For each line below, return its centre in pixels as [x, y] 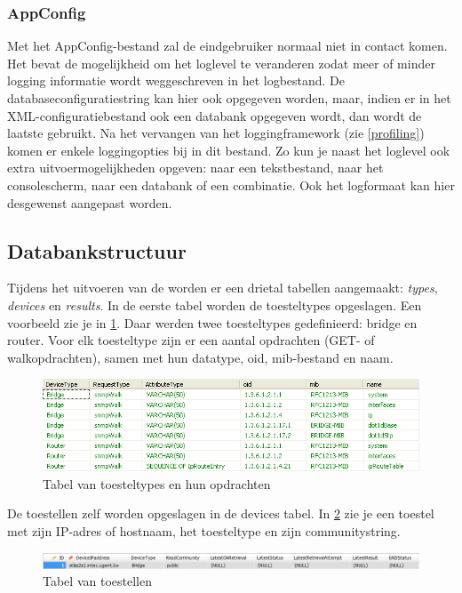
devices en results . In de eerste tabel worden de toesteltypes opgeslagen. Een [215, 305]
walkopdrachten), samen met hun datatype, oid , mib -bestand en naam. [200, 357]
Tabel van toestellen [97, 581]
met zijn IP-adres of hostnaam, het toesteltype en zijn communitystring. [204, 531]
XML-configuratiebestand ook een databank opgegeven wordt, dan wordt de [215, 115]
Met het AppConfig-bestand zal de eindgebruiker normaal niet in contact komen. [227, 46]
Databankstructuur [97, 250]
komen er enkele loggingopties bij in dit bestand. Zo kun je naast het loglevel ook [229, 150]
